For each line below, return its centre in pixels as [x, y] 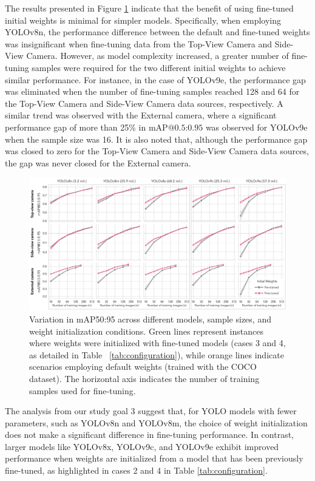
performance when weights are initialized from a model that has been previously [154, 458]
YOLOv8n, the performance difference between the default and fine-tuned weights [157, 32]
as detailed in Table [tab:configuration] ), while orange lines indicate [157, 354]
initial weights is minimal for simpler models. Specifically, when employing [143, 20]
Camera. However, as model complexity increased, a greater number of [157, 56]
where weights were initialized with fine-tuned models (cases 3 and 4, [157, 343]
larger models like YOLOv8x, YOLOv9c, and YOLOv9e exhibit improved [142, 446]
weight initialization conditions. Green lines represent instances [146, 331]
